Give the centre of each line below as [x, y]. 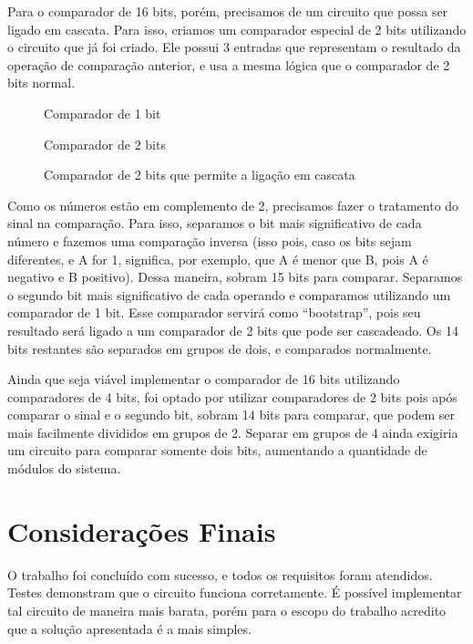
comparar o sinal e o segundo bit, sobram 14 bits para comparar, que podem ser [231, 415]
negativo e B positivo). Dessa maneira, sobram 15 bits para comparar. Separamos [235, 277]
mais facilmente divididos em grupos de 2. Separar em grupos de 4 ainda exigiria [233, 432]
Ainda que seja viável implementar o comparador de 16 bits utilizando [204, 379]
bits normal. [41, 83]
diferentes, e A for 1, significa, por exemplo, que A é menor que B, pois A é [218, 259]
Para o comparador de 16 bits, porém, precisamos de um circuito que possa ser [228, 11]
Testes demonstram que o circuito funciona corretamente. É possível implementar [235, 592]
